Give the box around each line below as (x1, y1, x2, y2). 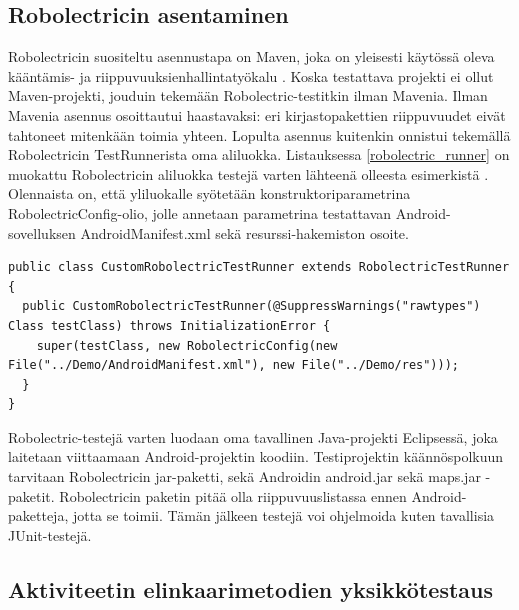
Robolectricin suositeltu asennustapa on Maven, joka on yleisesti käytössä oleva (8, 46, 495, 67)
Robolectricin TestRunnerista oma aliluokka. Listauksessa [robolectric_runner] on (8, 144, 510, 165)
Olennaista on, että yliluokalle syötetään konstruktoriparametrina (8, 183, 411, 204)
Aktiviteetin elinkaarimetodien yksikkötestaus (8, 573, 494, 604)
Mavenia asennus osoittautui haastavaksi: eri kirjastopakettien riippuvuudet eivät (8, 104, 506, 125)
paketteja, (8, 505, 69, 526)
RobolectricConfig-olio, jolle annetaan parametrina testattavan (8, 202, 392, 223)
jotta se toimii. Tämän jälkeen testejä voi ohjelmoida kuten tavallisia (72, 505, 495, 526)
